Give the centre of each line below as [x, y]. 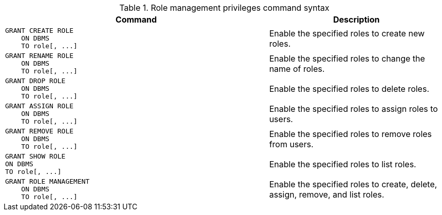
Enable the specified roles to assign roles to [353, 109]
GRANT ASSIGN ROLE [40, 106]
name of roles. [297, 69]
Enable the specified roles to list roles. [343, 164]
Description [356, 19]
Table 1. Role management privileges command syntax [224, 8]
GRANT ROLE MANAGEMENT [47, 181]
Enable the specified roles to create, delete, [353, 184]
